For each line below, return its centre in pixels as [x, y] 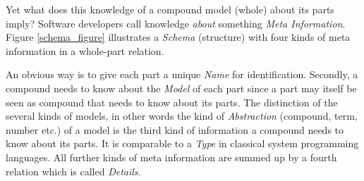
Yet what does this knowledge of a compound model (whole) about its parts [170, 9]
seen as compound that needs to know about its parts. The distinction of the [172, 102]
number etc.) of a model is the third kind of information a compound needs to [175, 129]
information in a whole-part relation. [85, 50]
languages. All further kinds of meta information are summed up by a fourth [171, 157]
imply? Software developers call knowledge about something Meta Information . [176, 23]
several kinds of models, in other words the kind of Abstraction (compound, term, [182, 116]
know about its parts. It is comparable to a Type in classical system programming [182, 143]
